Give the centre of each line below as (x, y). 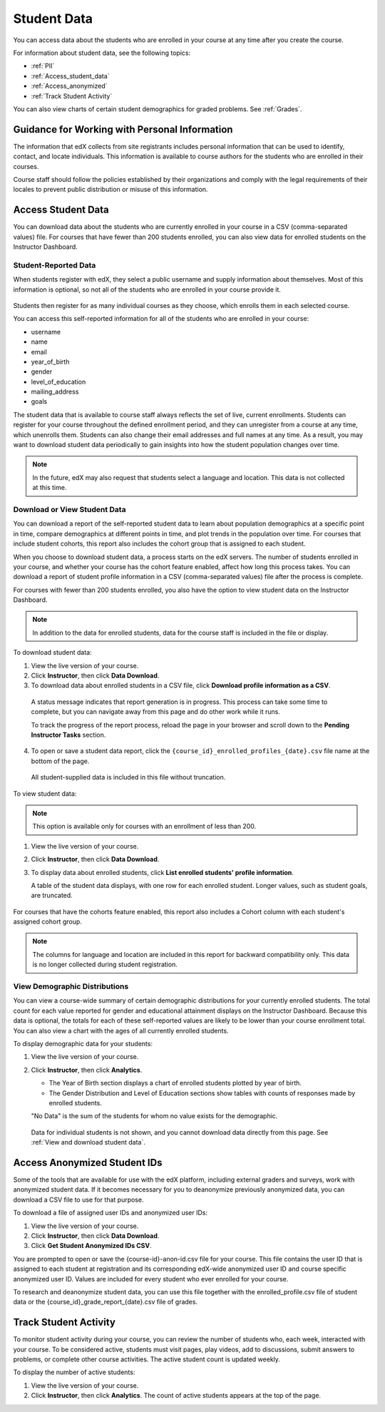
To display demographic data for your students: (83, 1043)
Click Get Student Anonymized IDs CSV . (91, 1246)
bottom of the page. (60, 761)
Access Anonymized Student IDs (88, 1162)
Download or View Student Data (70, 509)
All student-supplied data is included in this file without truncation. (128, 777)
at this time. (50, 488)
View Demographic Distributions (71, 986)
